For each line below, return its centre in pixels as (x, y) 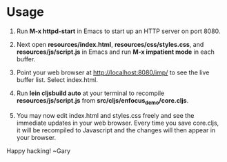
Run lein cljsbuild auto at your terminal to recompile (90, 93)
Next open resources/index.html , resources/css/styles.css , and (110, 44)
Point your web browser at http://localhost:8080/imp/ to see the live (113, 72)
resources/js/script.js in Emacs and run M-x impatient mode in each (115, 52)
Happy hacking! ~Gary (38, 151)
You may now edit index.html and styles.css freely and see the (105, 115)
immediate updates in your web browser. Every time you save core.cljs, (118, 123)
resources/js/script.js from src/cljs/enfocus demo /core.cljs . (102, 101)
